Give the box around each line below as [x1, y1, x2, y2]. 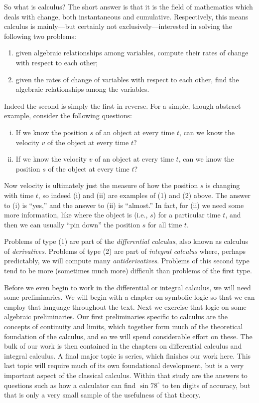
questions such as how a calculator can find [4, 380, 136, 390]
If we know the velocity [15, 154, 87, 164]
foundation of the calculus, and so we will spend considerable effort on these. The [4, 331, 253, 341]
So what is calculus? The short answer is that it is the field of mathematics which [4, 1, 253, 11]
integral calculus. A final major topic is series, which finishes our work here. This [4, 350, 251, 361]
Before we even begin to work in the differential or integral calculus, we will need [4, 282, 251, 292]
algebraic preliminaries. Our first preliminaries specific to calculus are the [4, 311, 228, 322]
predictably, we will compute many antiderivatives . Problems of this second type [4, 255, 250, 266]
